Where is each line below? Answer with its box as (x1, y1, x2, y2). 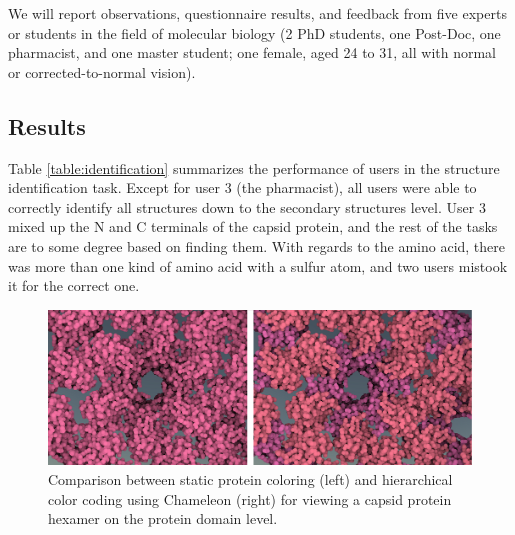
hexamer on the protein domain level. (48, 508, 278, 529)
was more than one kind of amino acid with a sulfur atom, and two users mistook (8, 255, 508, 276)
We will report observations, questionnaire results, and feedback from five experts (8, 3, 507, 23)
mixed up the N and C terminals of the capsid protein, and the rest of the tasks (8, 216, 498, 237)
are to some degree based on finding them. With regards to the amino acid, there (8, 235, 506, 256)
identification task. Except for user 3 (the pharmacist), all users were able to (8, 177, 477, 198)
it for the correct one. (8, 275, 140, 296)
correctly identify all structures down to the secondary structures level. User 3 (8, 196, 486, 217)
